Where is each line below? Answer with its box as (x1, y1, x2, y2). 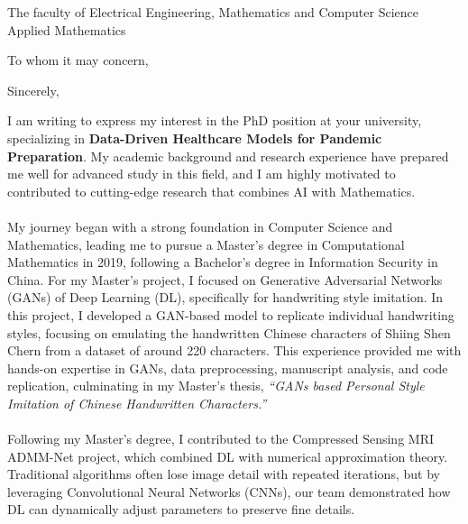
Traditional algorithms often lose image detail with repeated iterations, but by (7, 464, 440, 483)
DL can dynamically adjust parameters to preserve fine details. (7, 500, 355, 519)
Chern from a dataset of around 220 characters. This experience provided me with (7, 341, 462, 360)
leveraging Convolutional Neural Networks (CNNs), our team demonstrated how (7, 482, 451, 501)
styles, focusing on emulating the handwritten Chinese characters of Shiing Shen (7, 323, 451, 342)
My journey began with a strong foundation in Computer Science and (7, 216, 393, 235)
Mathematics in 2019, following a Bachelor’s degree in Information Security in (7, 253, 438, 271)
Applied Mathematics (7, 20, 126, 39)
